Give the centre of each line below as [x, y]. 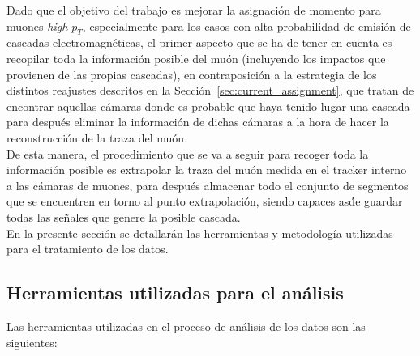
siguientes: [32, 342]
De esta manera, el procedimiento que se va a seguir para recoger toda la [188, 153]
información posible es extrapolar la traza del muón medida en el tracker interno [207, 170]
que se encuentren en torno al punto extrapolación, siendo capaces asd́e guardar [205, 201]
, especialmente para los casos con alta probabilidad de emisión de [246, 25]
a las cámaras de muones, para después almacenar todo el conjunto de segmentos [208, 185]
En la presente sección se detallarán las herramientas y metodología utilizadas [200, 233]
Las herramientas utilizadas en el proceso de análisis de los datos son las [186, 326]
